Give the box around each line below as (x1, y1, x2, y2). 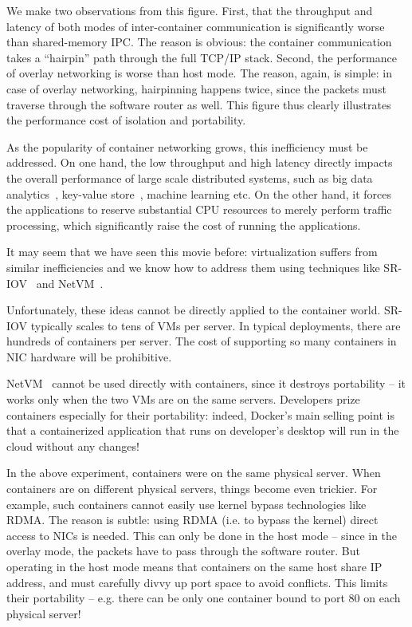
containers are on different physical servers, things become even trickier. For (6, 480, 378, 497)
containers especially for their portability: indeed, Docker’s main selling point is (6, 406, 394, 423)
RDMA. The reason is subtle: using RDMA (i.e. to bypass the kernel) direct (6, 511, 379, 528)
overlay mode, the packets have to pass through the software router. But (6, 542, 360, 559)
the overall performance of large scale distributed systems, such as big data (6, 169, 373, 186)
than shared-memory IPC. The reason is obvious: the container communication (6, 34, 392, 50)
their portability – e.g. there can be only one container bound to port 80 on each (6, 590, 401, 606)
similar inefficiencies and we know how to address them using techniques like (6, 258, 380, 275)
